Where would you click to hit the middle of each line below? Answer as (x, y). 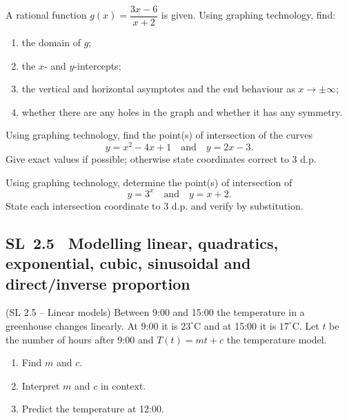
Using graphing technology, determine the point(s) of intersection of (149, 182)
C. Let (306, 325)
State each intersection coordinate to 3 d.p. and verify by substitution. (155, 205)
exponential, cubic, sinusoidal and (128, 263)
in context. (123, 385)
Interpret (41, 385)
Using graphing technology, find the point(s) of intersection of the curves (159, 135)
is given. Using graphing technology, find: (248, 15)
